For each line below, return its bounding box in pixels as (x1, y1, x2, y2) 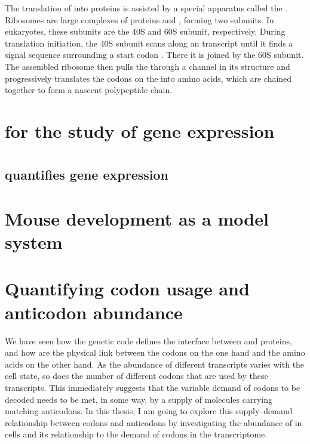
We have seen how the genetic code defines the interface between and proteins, (5, 334, 292, 347)
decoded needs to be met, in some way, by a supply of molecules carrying (5, 393, 272, 405)
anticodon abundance (5, 300, 183, 324)
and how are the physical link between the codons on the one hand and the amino (5, 346, 305, 359)
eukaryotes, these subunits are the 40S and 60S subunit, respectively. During (5, 25, 286, 38)
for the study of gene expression (5, 118, 275, 143)
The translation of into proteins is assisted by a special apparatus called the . (5, 2, 288, 14)
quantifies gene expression (5, 165, 168, 184)
